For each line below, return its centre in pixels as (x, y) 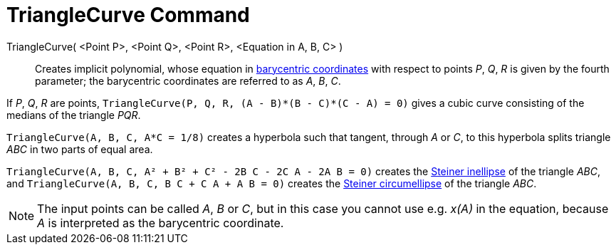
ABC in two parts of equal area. (80, 149)
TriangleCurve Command (128, 15)
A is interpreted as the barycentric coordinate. (161, 223)
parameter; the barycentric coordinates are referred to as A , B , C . (188, 80)
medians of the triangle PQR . (74, 115)
